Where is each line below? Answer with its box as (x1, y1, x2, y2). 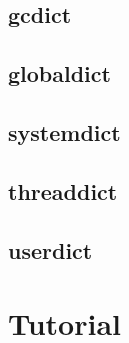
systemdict (8, 116, 121, 147)
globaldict (8, 58, 111, 89)
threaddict (8, 175, 118, 206)
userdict (8, 234, 93, 265)
